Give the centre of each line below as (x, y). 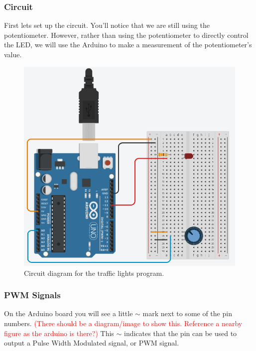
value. (13, 54)
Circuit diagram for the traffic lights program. (94, 273)
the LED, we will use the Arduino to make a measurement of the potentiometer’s (128, 45)
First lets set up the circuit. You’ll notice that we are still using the (107, 25)
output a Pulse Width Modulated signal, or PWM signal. (92, 343)
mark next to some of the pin (187, 313)
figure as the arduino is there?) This (59, 333)
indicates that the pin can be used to (181, 333)
